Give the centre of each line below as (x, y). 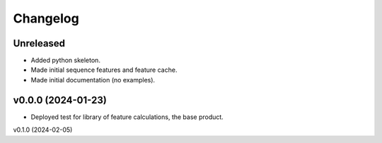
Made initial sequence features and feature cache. (104, 70)
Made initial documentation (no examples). (93, 80)
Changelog (46, 18)
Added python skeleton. (65, 61)
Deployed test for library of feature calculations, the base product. (127, 117)
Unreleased (39, 43)
